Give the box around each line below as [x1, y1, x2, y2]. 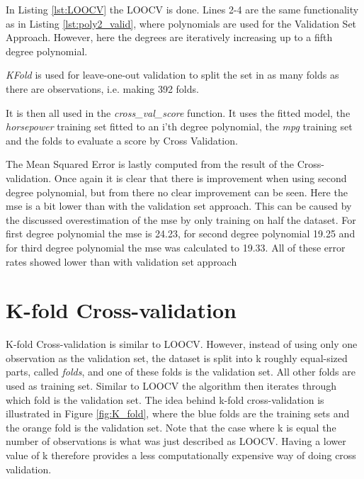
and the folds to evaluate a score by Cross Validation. [6, 133, 238, 147]
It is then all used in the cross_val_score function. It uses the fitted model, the [6, 105, 351, 120]
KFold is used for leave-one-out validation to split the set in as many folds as [6, 67, 339, 82]
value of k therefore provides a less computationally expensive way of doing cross [6, 447, 356, 462]
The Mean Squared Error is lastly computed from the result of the [6, 157, 295, 171]
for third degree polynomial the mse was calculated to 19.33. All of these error [6, 239, 346, 254]
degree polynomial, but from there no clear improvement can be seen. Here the [6, 184, 348, 199]
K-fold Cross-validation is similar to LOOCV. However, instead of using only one [6, 337, 358, 351]
